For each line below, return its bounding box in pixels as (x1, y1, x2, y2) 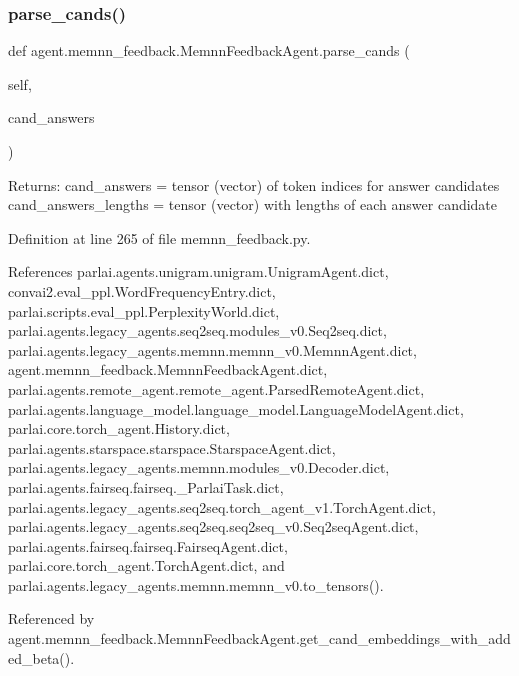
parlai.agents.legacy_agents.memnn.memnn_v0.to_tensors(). (8, 574, 384, 595)
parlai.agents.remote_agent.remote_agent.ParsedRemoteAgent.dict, (8, 378, 425, 399)
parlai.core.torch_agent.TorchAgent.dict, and (8, 555, 285, 576)
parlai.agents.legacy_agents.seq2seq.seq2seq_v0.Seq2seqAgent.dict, (8, 516, 419, 537)
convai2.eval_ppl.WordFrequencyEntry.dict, (8, 280, 276, 301)
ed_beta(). (8, 647, 75, 668)
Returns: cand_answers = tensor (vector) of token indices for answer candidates (8, 174, 500, 195)
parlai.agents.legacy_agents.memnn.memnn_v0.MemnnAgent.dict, (8, 339, 417, 360)
